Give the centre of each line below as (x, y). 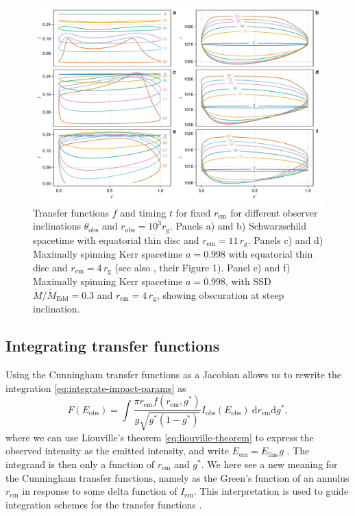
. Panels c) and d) (285, 239)
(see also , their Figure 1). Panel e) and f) (203, 267)
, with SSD (248, 281)
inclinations (57, 226)
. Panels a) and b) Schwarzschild (238, 226)
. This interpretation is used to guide (271, 491)
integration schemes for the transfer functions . (104, 504)
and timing (143, 212)
